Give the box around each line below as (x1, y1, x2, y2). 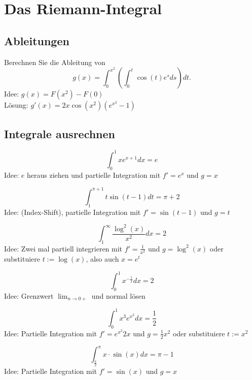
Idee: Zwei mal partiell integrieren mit (4, 243, 123, 254)
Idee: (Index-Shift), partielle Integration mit (4, 206, 141, 217)
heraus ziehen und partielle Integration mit (27, 169, 161, 180)
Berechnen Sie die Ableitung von (4, 56, 105, 67)
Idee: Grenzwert (4, 291, 54, 301)
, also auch (86, 254, 119, 264)
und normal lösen (91, 291, 146, 301)
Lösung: (4, 100, 28, 110)
